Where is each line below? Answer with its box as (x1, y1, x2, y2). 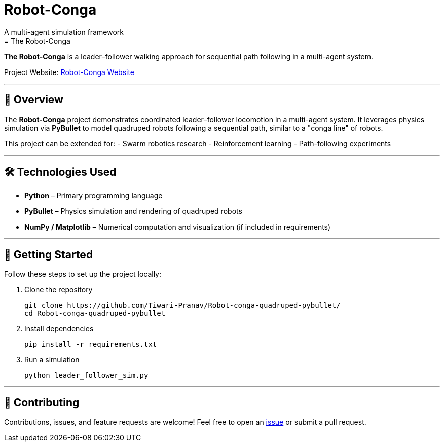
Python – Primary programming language (24, 191, 163, 200)
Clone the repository (24, 285, 93, 294)
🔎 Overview (4, 93, 63, 106)
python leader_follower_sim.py (24, 371, 149, 380)
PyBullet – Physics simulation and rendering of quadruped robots (24, 207, 242, 216)
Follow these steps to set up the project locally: (4, 270, 162, 279)
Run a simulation (24, 355, 80, 364)
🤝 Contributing (4, 396, 80, 409)
